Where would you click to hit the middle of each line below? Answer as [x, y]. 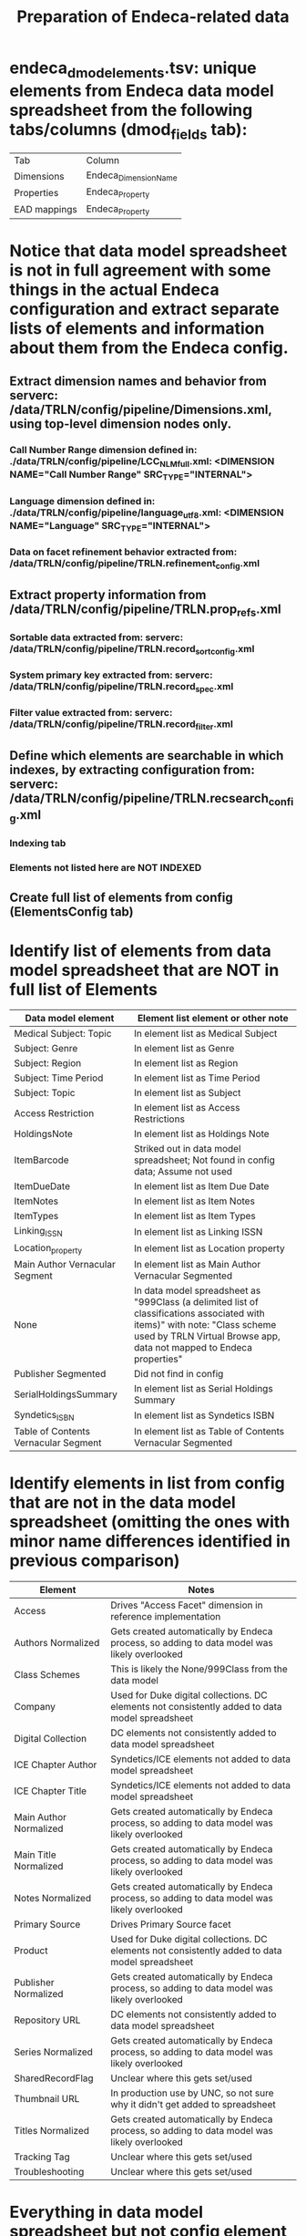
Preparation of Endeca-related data [153, 17]
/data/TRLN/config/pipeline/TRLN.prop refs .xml [146, 610]
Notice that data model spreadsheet [148, 250]
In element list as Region [186, 1063]
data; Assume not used [183, 1172]
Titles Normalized [51, 2130]
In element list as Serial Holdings [203, 1388]
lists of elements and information [137, 328]
